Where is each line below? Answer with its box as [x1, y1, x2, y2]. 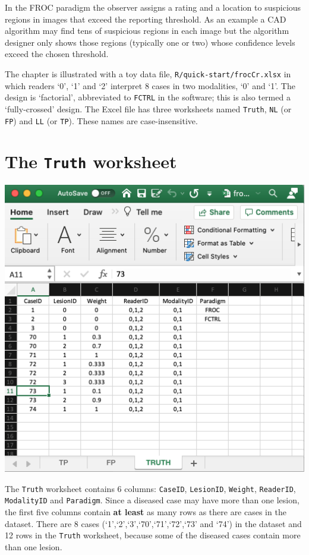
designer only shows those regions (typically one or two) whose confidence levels [5, 36, 295, 48]
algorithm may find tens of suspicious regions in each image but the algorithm [5, 24, 289, 37]
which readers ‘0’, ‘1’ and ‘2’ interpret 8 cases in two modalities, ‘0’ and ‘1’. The [5, 79, 295, 92]
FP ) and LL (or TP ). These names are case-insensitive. [5, 114, 198, 127]
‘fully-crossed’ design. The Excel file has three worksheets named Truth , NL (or [5, 102, 292, 115]
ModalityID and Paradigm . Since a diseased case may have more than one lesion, [5, 494, 299, 506]
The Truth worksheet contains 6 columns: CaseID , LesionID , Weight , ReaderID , [5, 482, 296, 494]
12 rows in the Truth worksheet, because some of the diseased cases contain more [5, 529, 301, 541]
